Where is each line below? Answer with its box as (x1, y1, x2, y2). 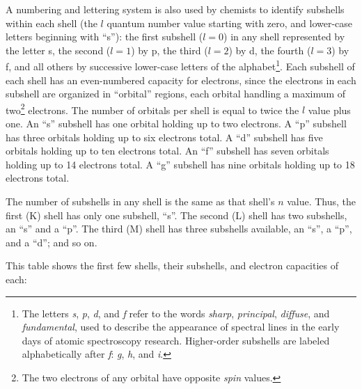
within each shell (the (6, 15, 97, 30)
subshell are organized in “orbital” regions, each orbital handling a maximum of (6, 86, 346, 101)
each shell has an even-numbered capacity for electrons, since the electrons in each (6, 72, 356, 87)
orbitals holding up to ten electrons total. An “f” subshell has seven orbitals (6, 143, 329, 158)
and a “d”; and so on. (6, 235, 97, 249)
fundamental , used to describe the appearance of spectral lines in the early (22, 319, 340, 334)
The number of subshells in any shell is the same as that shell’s (6, 194, 275, 209)
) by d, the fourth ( (228, 42, 311, 57)
